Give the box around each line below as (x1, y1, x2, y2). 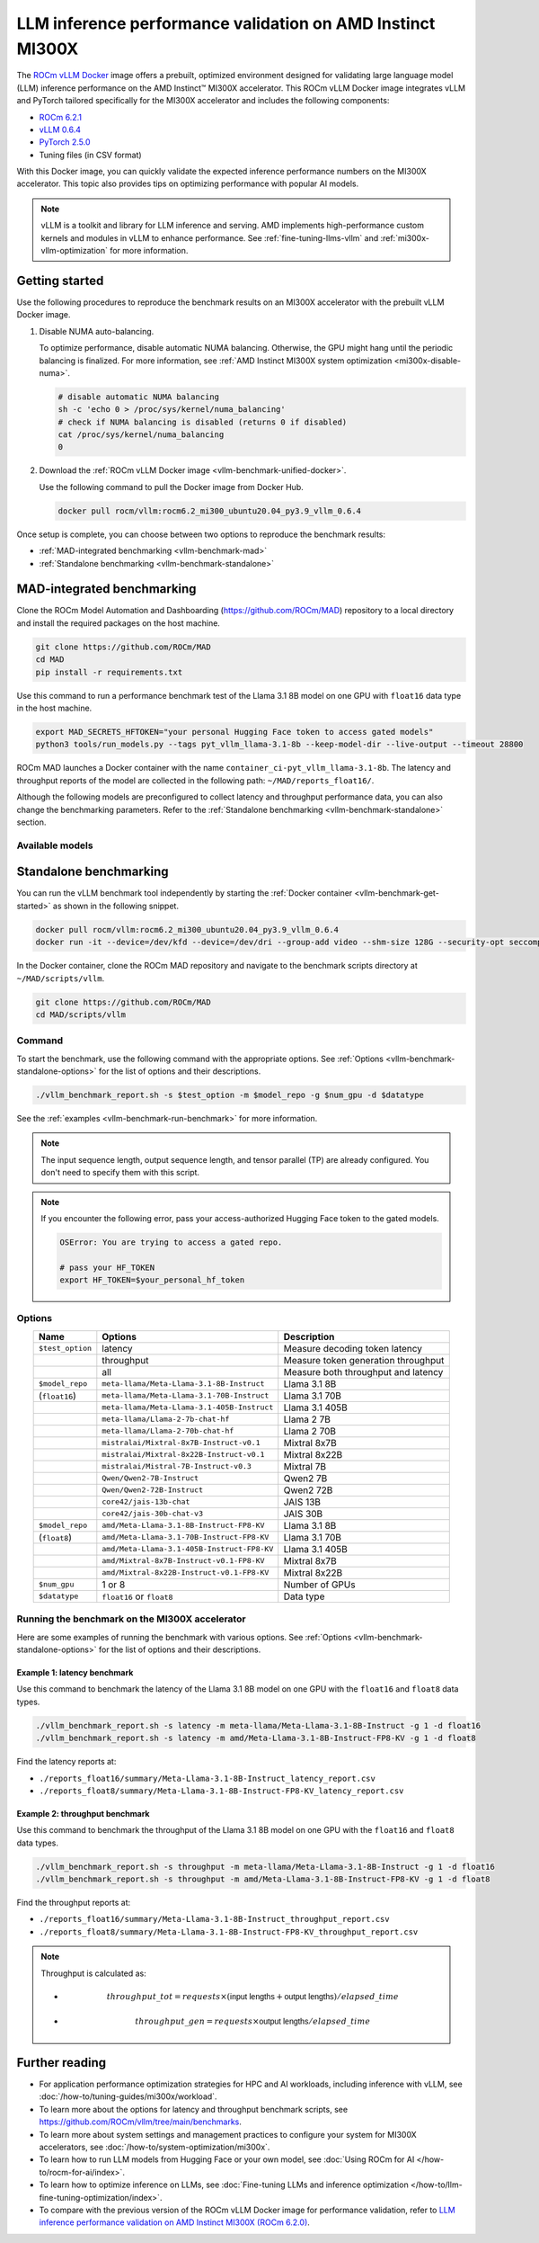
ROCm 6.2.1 (39, 112, 83, 122)
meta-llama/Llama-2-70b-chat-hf (102, 1426, 234, 1436)
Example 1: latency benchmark (16, 1667, 134, 1677)
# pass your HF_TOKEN (59, 1262, 155, 1273)
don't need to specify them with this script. (40, 1167, 200, 1178)
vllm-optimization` (40, 246, 108, 256)
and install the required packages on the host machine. (16, 617, 220, 629)
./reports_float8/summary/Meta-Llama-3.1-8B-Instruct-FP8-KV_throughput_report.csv (39, 1926, 419, 1937)
